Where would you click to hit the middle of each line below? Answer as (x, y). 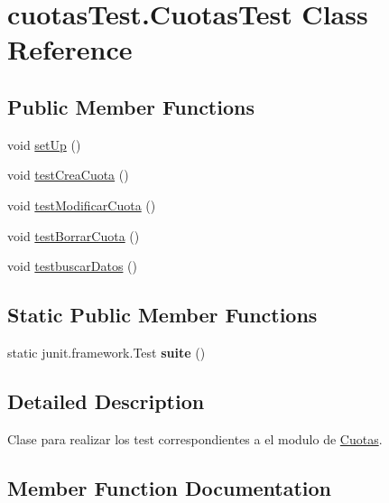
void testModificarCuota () (82, 205)
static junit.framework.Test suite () (107, 352)
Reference (70, 49)
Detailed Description (106, 401)
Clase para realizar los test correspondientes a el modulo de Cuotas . (195, 438)
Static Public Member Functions (162, 315)
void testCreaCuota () (68, 175)
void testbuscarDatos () (72, 266)
